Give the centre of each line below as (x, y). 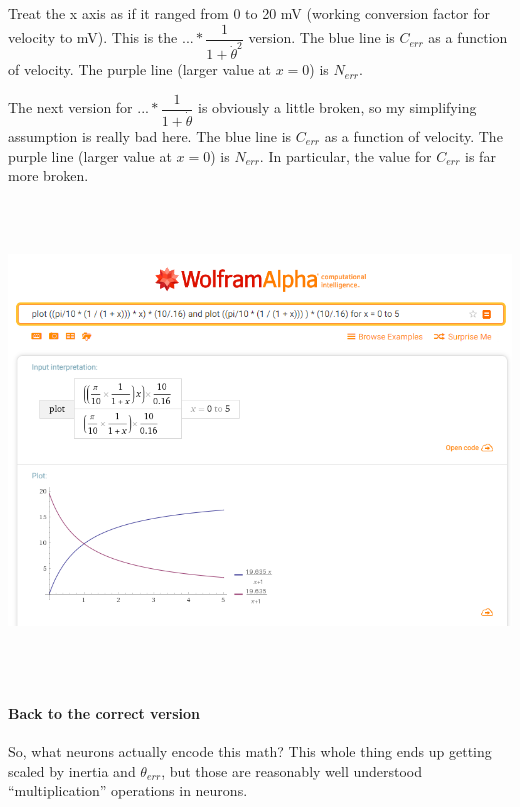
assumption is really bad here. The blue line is (150, 135)
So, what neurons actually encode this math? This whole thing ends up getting (250, 751)
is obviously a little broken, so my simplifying (337, 107)
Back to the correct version (104, 712)
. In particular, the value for (345, 155)
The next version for (70, 107)
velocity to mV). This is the (93, 37)
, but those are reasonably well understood (292, 770)
